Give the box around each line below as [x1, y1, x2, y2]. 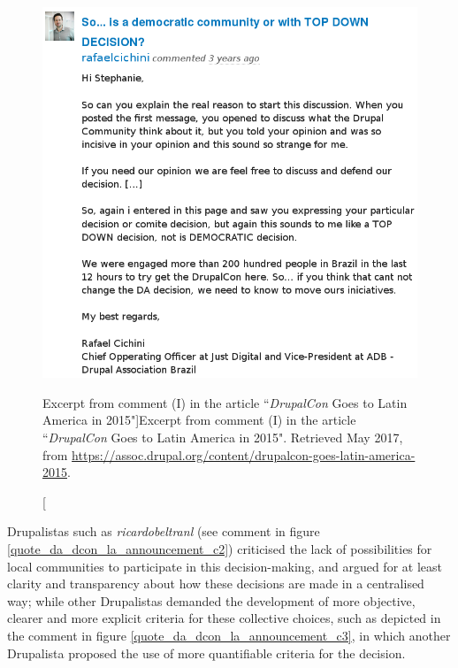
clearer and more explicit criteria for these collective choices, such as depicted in [7, 609, 441, 627]
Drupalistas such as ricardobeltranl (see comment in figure [7, 522, 320, 541]
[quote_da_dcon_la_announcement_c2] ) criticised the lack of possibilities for [7, 539, 432, 557]
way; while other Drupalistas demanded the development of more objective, [7, 591, 416, 610]
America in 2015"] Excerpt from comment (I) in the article [42, 411, 356, 429]
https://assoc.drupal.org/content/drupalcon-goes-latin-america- [72, 445, 416, 464]
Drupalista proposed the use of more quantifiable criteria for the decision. [7, 643, 406, 662]
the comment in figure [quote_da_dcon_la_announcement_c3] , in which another [7, 626, 451, 644]
